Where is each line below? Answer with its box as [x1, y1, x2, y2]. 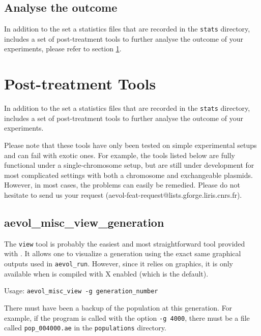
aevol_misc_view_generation [4, 214, 164, 230]
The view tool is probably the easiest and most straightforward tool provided [4, 238, 245, 249]
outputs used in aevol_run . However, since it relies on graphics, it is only [4, 258, 234, 269]
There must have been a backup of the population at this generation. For [4, 302, 233, 313]
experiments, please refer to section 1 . [4, 43, 122, 54]
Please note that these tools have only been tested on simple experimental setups [4, 140, 257, 150]
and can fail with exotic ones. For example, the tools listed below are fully [4, 149, 235, 160]
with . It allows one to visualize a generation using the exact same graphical [4, 248, 241, 259]
